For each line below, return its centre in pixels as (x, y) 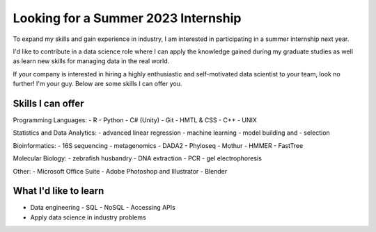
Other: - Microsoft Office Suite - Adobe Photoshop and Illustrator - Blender (120, 171)
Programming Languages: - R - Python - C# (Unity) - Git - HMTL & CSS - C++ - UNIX (135, 120)
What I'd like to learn (58, 191)
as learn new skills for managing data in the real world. (91, 61)
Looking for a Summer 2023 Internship (127, 18)
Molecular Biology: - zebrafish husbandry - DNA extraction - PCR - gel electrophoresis (138, 158)
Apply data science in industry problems (88, 217)
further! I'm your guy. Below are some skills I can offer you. (97, 84)
